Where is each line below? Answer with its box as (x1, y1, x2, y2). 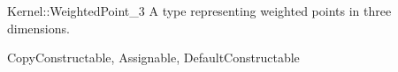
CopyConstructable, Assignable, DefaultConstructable (7, 48, 300, 67)
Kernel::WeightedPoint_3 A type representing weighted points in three (7, 2, 392, 19)
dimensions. (7, 18, 70, 37)
